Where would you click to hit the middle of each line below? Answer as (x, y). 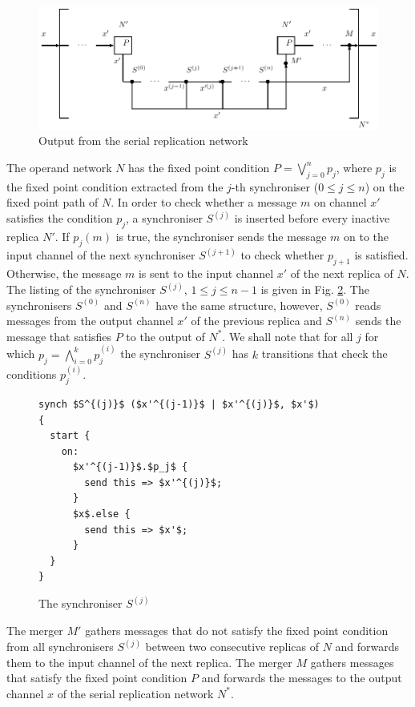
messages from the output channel (90, 321)
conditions (32, 374)
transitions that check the (324, 353)
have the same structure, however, (239, 305)
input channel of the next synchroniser (101, 255)
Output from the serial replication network (143, 141)
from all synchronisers (60, 647)
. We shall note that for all (288, 336)
